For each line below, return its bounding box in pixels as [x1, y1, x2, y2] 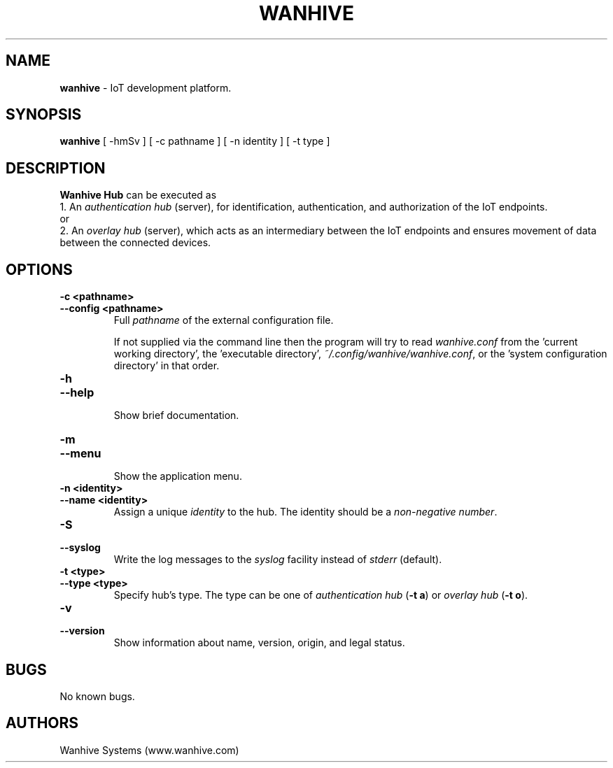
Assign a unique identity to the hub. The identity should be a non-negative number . [113, 506, 498, 518]
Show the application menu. [113, 470, 242, 483]
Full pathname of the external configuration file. [113, 314, 334, 327]
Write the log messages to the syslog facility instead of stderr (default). [113, 553, 442, 566]
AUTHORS [6, 714, 79, 732]
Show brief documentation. [113, 409, 239, 422]
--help [59, 385, 94, 400]
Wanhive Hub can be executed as [59, 189, 217, 201]
